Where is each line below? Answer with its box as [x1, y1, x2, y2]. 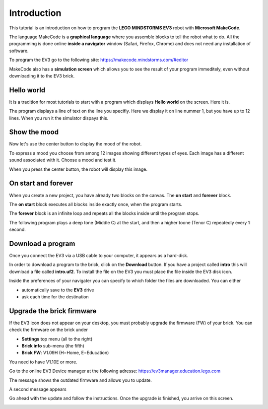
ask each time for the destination [21, 293, 89, 300]
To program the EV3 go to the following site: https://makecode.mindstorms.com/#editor [9, 57, 189, 63]
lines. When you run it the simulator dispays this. [9, 115, 109, 121]
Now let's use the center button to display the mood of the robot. [9, 141, 142, 147]
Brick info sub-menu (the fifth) [21, 343, 84, 349]
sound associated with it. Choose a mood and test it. [9, 157, 117, 163]
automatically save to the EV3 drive [21, 287, 94, 293]
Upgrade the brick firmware [9, 307, 97, 315]
